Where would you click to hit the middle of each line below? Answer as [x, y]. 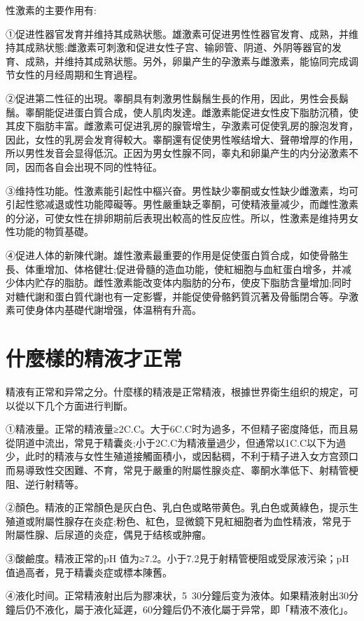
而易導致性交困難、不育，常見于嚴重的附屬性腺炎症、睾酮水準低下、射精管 [177, 469]
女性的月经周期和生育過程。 [79, 75]
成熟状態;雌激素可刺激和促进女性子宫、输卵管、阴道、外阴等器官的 [178, 47]
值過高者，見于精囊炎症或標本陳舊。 [89, 572]
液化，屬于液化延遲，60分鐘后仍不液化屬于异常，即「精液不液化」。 [199, 609]
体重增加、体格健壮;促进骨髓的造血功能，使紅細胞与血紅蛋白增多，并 [183, 268]
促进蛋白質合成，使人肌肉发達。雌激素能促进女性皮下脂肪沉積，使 [206, 112]
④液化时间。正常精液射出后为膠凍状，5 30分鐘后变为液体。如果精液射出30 [177, 595]
